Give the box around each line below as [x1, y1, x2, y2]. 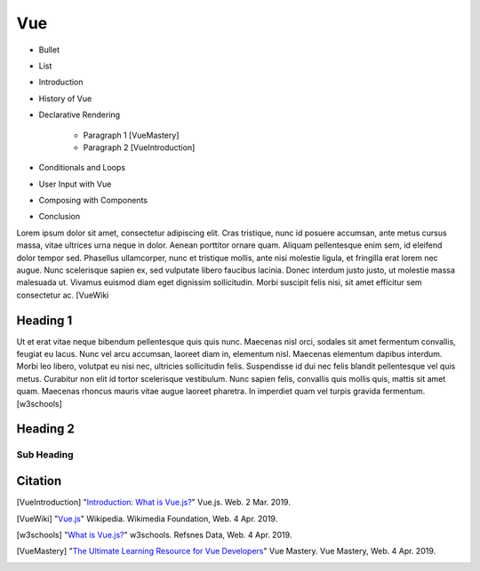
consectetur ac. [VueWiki [16, 289, 109, 300]
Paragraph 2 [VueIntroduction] [83, 142, 196, 153]
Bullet [38, 44, 60, 55]
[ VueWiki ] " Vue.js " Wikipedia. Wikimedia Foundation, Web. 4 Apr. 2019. [16, 513, 278, 524]
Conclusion [38, 211, 81, 222]
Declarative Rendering [38, 109, 120, 120]
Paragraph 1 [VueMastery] [83, 130, 180, 140]
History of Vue [38, 93, 92, 104]
